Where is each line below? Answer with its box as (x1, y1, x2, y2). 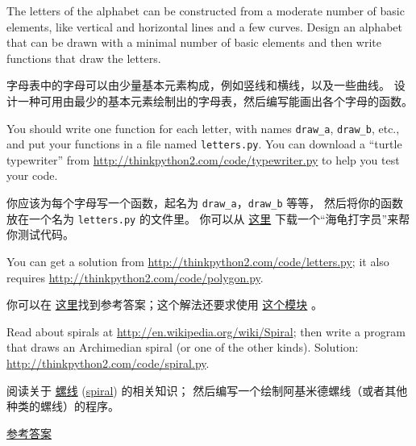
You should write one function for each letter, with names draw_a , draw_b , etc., (6, 119, 400, 136)
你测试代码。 (6, 226, 74, 243)
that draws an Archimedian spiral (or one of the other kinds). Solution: (6, 339, 359, 356)
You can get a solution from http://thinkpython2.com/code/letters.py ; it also (6, 252, 389, 269)
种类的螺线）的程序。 (6, 398, 119, 415)
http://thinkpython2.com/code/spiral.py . (6, 354, 210, 371)
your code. (6, 167, 58, 184)
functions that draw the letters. (6, 49, 161, 66)
